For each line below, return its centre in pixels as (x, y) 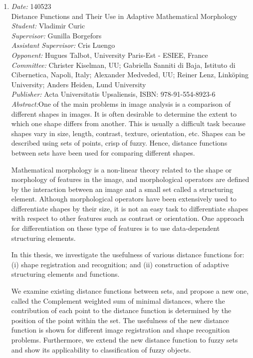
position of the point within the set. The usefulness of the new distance (120, 320)
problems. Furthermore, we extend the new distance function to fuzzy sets (125, 340)
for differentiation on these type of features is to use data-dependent (116, 228)
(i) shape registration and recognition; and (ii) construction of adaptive (120, 264)
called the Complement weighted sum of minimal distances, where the (118, 300)
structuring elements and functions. (65, 274)
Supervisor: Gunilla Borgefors (56, 35)
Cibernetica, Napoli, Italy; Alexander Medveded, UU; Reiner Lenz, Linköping (130, 75)
